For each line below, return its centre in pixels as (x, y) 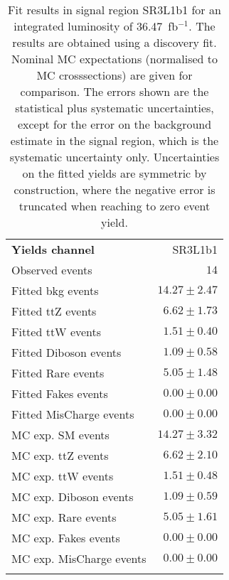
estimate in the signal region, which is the (114, 140)
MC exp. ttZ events (60, 455)
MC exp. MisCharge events (79, 558)
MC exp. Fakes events (66, 538)
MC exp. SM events (60, 435)
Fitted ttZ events (54, 311)
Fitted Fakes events (60, 393)
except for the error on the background (114, 124)
